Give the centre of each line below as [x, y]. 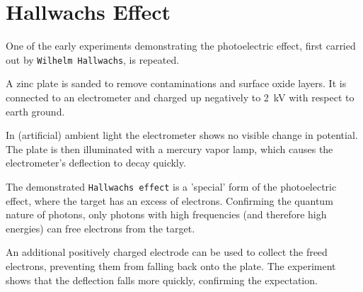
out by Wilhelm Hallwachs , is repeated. [93, 59]
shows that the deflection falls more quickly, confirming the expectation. [162, 280]
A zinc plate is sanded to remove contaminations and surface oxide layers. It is [176, 83]
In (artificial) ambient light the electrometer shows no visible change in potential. [182, 135]
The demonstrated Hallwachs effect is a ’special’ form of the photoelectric [171, 186]
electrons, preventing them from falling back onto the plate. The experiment [171, 265]
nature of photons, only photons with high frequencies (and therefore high [166, 214]
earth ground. [35, 111]
